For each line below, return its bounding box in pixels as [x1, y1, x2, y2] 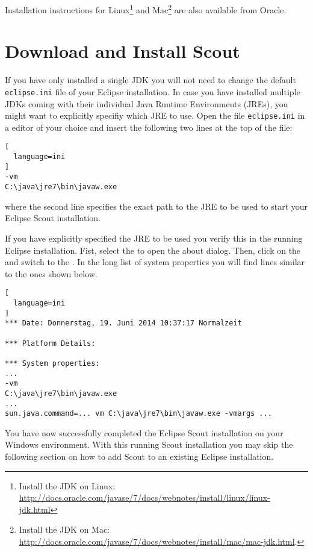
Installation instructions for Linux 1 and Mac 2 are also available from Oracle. [5, 2, 287, 16]
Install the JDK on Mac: [19, 523, 110, 536]
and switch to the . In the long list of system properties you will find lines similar [5, 256, 305, 268]
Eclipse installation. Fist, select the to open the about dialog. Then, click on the [5, 243, 301, 256]
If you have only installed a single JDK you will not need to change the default [5, 74, 296, 86]
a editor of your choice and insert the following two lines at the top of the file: [5, 121, 293, 133]
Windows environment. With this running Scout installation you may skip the [5, 438, 293, 451]
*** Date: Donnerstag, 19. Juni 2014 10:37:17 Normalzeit [5, 319, 242, 328]
